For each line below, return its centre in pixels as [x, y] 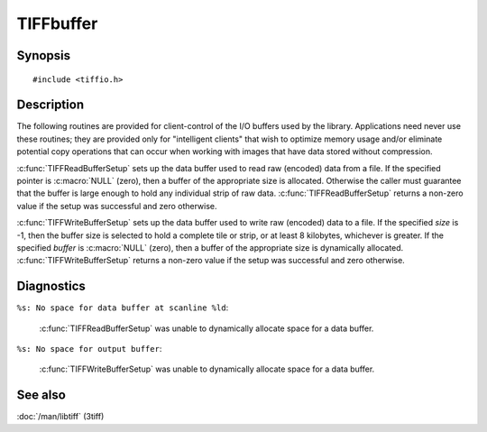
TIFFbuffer [57, 23]
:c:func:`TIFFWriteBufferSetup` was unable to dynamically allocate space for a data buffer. [207, 369]
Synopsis [44, 55]
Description [51, 105]
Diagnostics [51, 286]
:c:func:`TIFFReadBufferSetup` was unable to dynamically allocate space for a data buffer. [207, 328]
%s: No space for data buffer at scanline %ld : [123, 308]
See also [41, 395]
